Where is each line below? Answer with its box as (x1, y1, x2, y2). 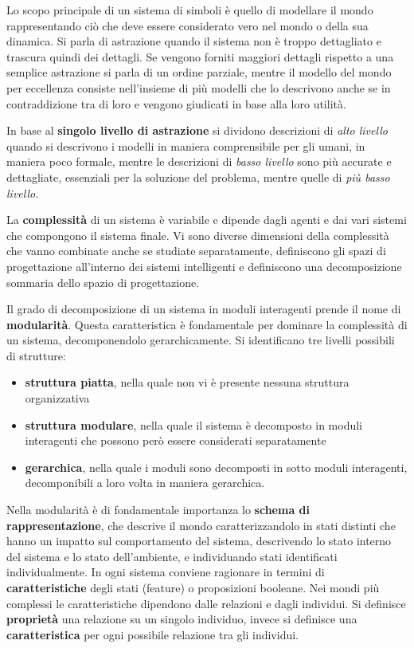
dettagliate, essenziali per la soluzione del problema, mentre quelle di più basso (6, 168, 390, 185)
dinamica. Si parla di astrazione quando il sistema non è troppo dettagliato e (6, 33, 381, 49)
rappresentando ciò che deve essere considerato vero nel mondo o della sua (6, 17, 369, 33)
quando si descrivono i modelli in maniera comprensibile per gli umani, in (6, 137, 365, 154)
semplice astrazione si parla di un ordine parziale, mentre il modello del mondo (6, 64, 392, 81)
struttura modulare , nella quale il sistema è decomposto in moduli (25, 416, 362, 433)
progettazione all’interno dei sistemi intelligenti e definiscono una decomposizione (6, 257, 402, 274)
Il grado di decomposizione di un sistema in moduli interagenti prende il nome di (6, 300, 401, 317)
